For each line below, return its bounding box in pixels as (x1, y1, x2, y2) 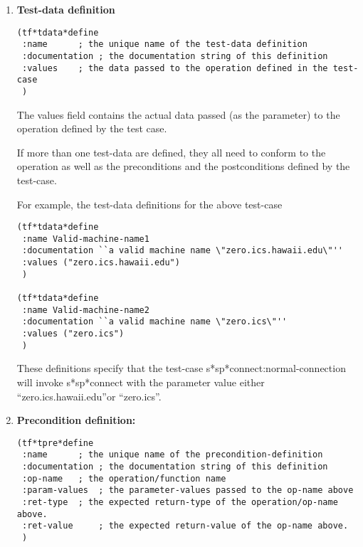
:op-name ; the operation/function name (21, 473, 226, 484)
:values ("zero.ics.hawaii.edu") (21, 257, 180, 268)
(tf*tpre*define (16, 437, 94, 448)
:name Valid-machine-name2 (21, 304, 149, 315)
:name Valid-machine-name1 (21, 233, 149, 244)
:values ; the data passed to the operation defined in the (21, 63, 328, 73)
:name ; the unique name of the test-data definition (21, 39, 307, 50)
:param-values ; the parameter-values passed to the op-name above (21, 485, 354, 496)
